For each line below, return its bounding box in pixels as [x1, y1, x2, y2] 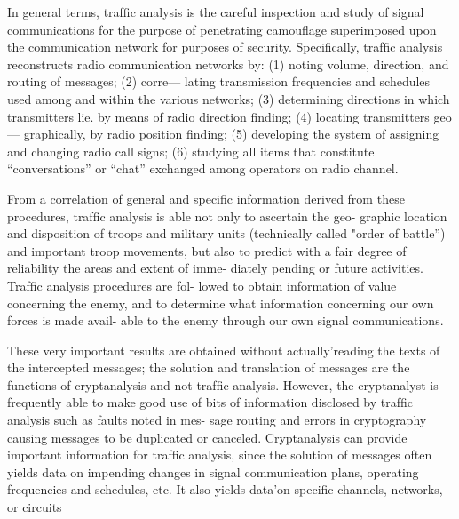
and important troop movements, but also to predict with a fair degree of [7, 241, 407, 259]
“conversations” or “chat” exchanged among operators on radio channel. [7, 159, 399, 178]
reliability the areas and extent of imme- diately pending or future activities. [7, 259, 423, 277]
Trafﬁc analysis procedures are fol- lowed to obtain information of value [7, 275, 397, 294]
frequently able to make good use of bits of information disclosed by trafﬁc [7, 393, 414, 411]
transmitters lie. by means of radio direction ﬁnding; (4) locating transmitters [7, 107, 430, 125]
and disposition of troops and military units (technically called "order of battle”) [7, 224, 446, 243]
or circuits [7, 498, 62, 516]
